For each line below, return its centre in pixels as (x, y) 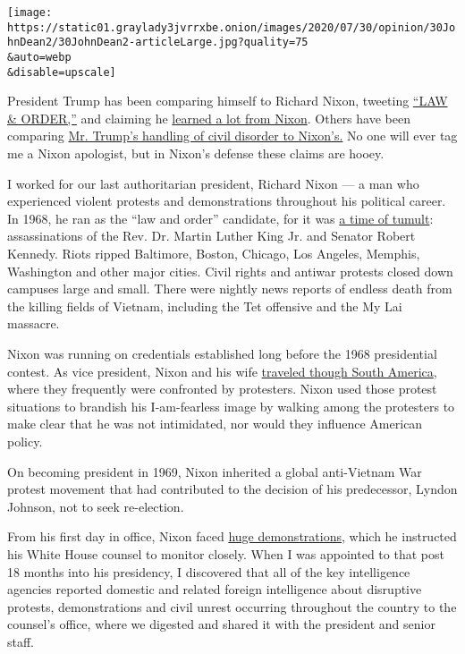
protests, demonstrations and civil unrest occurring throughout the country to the (232, 606)
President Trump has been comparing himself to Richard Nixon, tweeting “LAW (228, 101)
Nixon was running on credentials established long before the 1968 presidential (222, 353)
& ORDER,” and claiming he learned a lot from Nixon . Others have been (209, 118)
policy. (25, 441)
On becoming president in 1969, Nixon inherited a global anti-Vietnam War (215, 471)
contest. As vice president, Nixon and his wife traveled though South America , (222, 371)
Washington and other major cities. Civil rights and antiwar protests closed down (230, 271)
